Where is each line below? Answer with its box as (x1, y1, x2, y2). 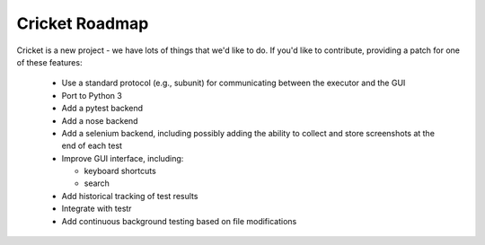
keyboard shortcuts (84, 166, 156, 177)
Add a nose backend (61, 115, 138, 126)
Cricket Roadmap (16, 13, 149, 33)
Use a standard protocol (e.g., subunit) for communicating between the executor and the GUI (61, 77, 406, 89)
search (84, 178, 110, 188)
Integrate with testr (61, 203, 132, 214)
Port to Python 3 (61, 90, 123, 101)
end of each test (61, 140, 123, 152)
